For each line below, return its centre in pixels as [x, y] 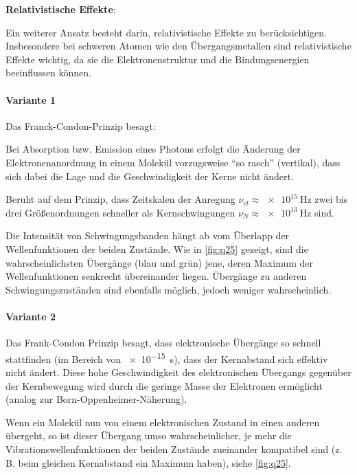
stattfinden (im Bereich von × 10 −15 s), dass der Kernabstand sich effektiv [167, 357]
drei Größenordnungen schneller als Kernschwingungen [120, 212]
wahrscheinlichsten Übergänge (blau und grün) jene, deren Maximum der [159, 262]
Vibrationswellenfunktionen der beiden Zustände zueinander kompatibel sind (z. [174, 449]
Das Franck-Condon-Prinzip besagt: [81, 125]
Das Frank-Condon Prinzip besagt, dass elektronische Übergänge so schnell [163, 343]
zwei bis [331, 199]
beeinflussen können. [49, 73]
